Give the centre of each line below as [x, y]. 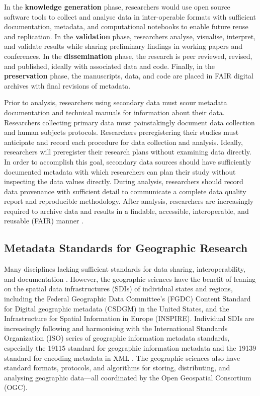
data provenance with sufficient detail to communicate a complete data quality [125, 191]
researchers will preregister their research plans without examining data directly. [128, 152]
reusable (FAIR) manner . [44, 221]
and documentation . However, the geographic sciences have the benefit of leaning [130, 279]
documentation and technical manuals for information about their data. [114, 112]
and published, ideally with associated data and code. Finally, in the [109, 66]
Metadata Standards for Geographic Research [126, 248]
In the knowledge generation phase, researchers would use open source [117, 7]
